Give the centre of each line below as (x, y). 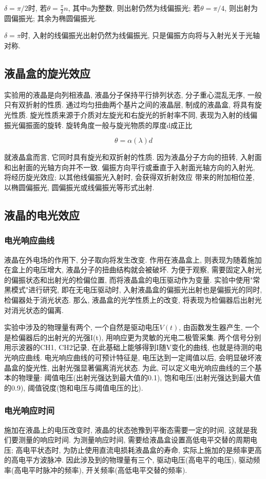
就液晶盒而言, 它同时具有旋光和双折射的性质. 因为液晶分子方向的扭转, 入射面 (133, 157)
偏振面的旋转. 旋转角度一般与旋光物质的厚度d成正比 (105, 125)
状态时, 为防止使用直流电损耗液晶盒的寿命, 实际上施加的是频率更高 (149, 449)
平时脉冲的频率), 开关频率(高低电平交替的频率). (108, 469)
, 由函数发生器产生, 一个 (219, 327)
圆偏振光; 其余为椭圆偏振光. (51, 18)
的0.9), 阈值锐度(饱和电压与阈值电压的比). (74, 387)
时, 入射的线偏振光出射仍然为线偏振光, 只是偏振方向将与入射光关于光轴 (140, 35)
